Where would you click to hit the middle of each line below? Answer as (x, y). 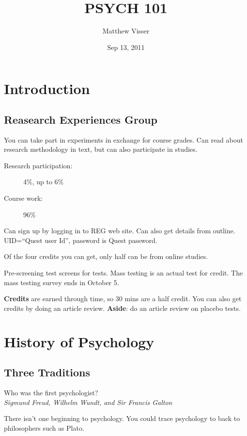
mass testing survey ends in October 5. (62, 282)
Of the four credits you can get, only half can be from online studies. (106, 256)
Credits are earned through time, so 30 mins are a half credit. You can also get (123, 299)
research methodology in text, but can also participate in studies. (101, 149)
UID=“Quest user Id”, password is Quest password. (81, 240)
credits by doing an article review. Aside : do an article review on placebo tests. (122, 308)
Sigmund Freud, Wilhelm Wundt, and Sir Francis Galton (88, 402)
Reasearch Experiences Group (81, 119)
